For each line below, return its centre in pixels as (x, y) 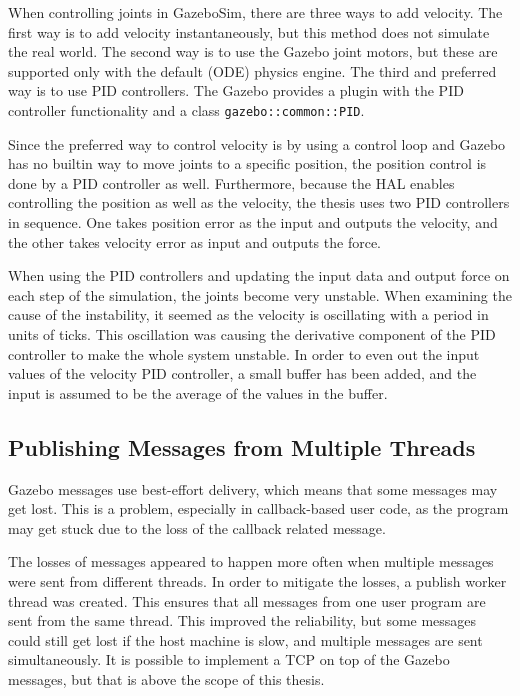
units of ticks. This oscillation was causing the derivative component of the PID (252, 333)
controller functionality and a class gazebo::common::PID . (186, 109)
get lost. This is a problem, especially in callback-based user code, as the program (258, 508)
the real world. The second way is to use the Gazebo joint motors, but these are (253, 51)
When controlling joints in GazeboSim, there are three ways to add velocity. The (255, 12)
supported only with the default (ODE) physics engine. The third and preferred (252, 70)
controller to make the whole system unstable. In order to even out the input (244, 353)
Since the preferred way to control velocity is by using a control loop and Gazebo (257, 143)
